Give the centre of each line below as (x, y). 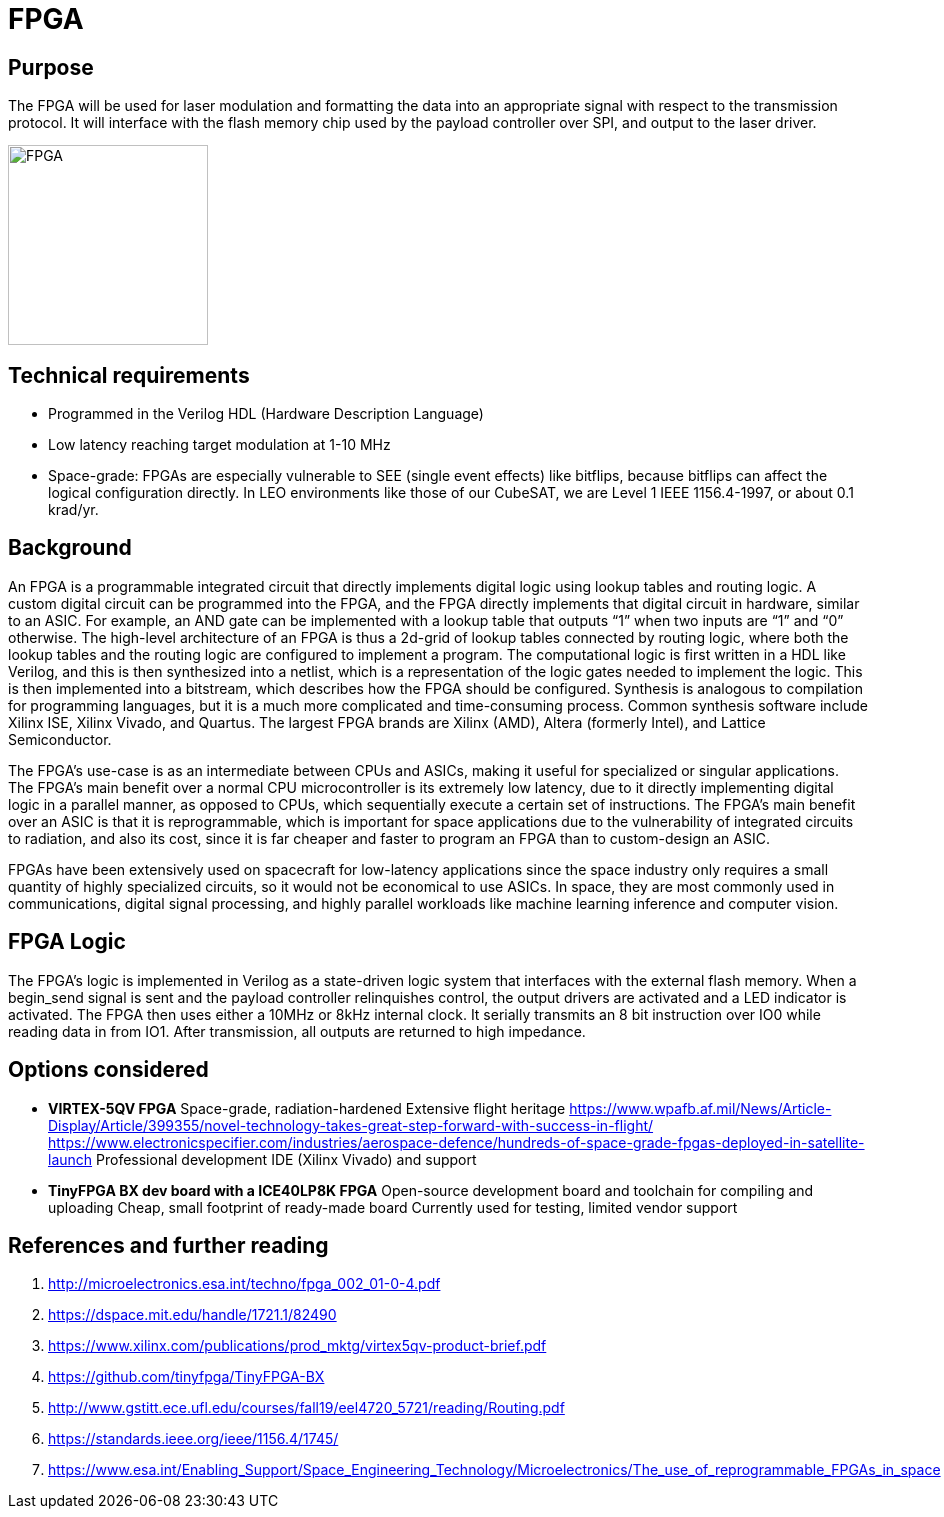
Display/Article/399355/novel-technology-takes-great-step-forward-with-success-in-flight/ (351, 1125)
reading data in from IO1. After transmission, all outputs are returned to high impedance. (297, 1031)
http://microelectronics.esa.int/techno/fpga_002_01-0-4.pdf (244, 1284)
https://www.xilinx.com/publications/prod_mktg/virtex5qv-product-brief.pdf (297, 1346)
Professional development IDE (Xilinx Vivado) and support (286, 1159)
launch (70, 1159)
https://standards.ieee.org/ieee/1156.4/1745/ (193, 1439)
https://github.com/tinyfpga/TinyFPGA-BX (186, 1377)
